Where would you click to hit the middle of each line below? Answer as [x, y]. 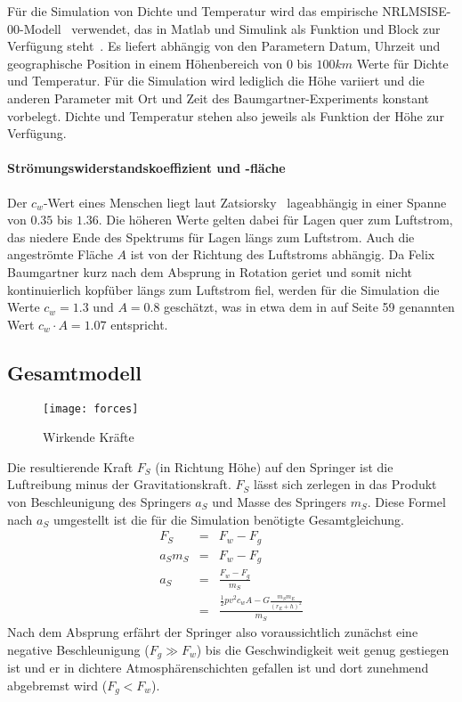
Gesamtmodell [74, 372]
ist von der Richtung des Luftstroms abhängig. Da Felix [283, 254]
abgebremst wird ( [57, 685]
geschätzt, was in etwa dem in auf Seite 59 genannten [309, 307]
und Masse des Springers [280, 501]
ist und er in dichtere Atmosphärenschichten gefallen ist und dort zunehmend [218, 667]
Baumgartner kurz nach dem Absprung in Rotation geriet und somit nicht [210, 271]
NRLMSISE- [417, 11]
